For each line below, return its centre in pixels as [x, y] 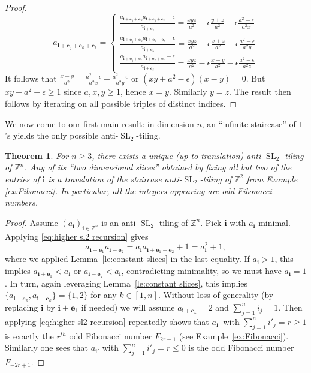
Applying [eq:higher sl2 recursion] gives [77, 236]
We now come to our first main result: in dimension [99, 123]
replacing [22, 307]
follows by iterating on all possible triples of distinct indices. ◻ [121, 103]
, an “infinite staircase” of [249, 123]
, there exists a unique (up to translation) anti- [178, 155]
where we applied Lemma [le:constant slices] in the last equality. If [127, 259]
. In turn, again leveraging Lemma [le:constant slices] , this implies [126, 283]
